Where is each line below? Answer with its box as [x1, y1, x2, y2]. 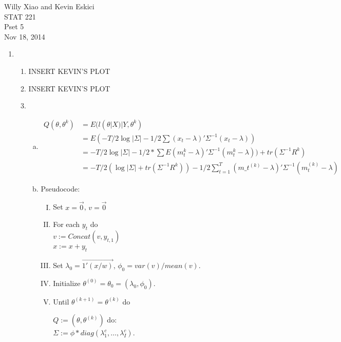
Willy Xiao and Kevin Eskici [4, 1, 94, 11]
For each [53, 219, 80, 230]
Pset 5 [4, 21, 24, 32]
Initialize [53, 277, 81, 288]
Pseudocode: [41, 183, 80, 194]
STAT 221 [4, 11, 36, 22]
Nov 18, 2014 [4, 31, 45, 42]
